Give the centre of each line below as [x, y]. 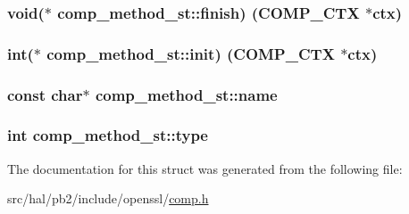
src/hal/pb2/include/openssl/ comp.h [108, 198]
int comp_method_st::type [108, 135]
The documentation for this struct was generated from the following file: [205, 168]
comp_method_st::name [186, 94]
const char [45, 94]
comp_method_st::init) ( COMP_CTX [191, 53]
